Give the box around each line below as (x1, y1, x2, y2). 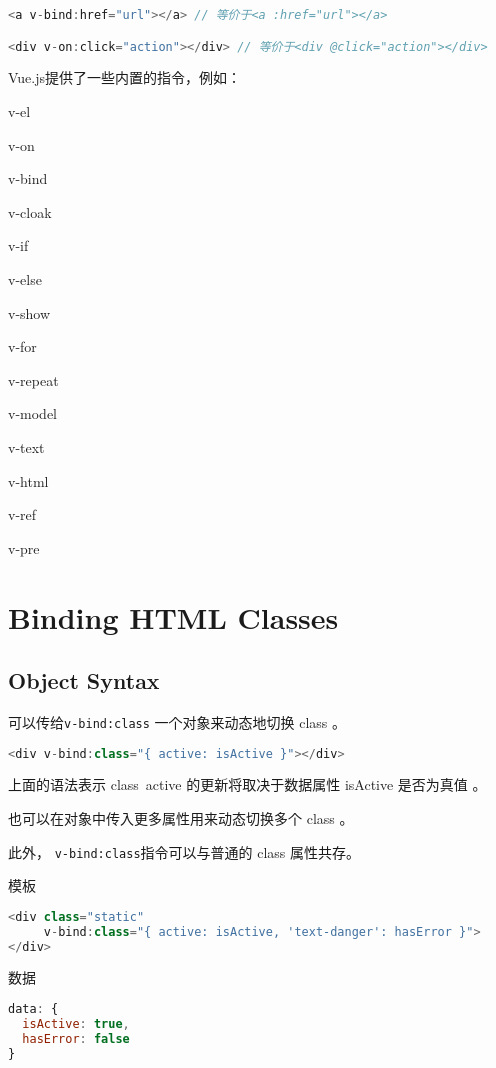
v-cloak (8, 201, 52, 222)
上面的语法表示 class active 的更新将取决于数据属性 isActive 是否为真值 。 (8, 774, 487, 795)
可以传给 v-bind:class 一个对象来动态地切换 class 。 (8, 711, 347, 732)
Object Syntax (8, 665, 160, 696)
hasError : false (22, 1031, 130, 1046)
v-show (8, 302, 51, 323)
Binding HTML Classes (8, 596, 339, 637)
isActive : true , (22, 1016, 130, 1031)
